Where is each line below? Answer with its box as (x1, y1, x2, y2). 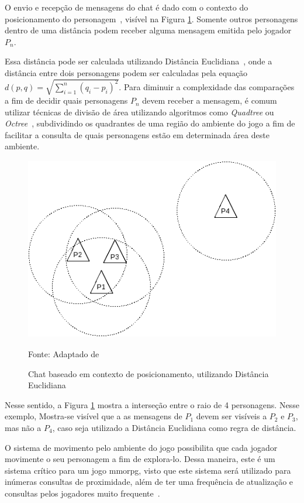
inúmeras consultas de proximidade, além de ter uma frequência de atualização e (5, 475, 293, 488)
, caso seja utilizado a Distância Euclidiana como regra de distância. (52, 422, 296, 433)
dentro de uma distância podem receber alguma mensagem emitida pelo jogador (5, 24, 292, 36)
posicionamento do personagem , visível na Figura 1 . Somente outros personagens (5, 12, 298, 25)
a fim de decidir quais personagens (5, 94, 128, 107)
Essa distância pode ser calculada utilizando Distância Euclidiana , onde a (5, 55, 272, 67)
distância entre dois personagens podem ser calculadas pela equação (5, 66, 248, 78)
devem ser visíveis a (196, 410, 267, 422)
